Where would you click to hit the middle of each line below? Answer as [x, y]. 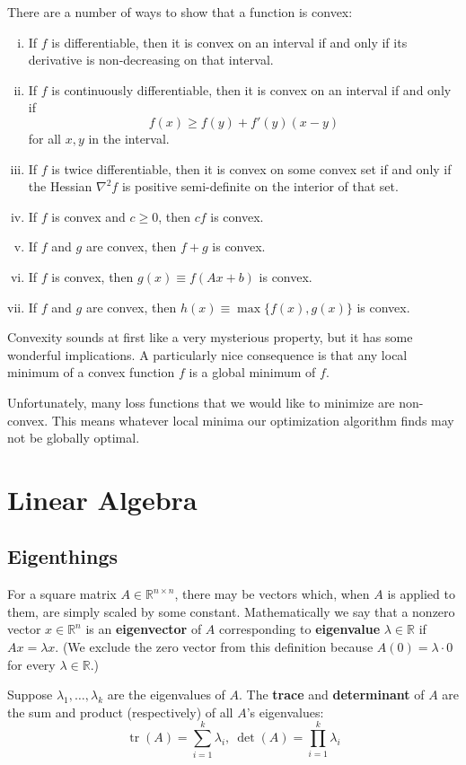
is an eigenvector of [144, 629]
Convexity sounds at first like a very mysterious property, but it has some [210, 337]
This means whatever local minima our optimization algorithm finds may [253, 420]
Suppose [30, 695]
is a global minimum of [252, 372]
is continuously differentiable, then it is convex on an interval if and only [251, 89]
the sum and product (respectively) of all [120, 712]
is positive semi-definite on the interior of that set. [260, 186]
